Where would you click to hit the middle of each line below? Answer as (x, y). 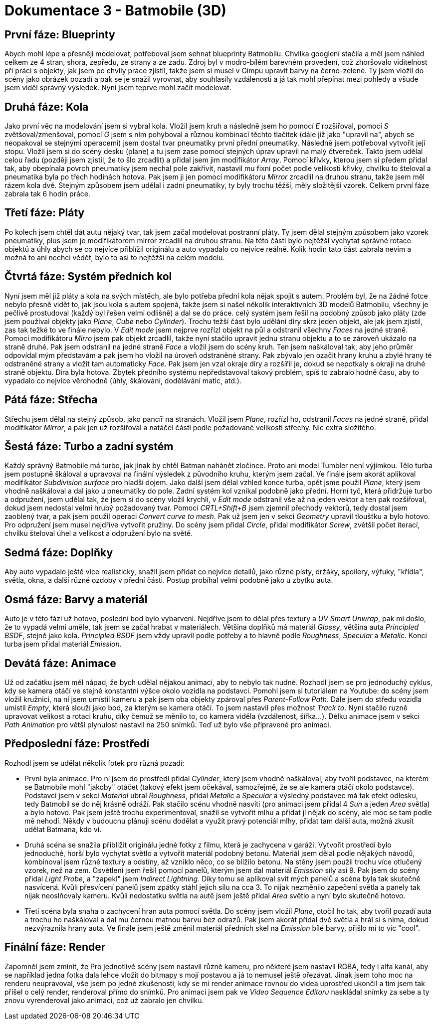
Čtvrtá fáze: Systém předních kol (88, 277)
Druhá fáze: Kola (47, 107)
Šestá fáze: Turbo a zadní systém (89, 446)
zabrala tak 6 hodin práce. (47, 194)
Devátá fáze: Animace (60, 663)
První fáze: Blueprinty (60, 34)
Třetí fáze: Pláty (45, 213)
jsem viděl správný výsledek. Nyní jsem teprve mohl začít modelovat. (118, 88)
